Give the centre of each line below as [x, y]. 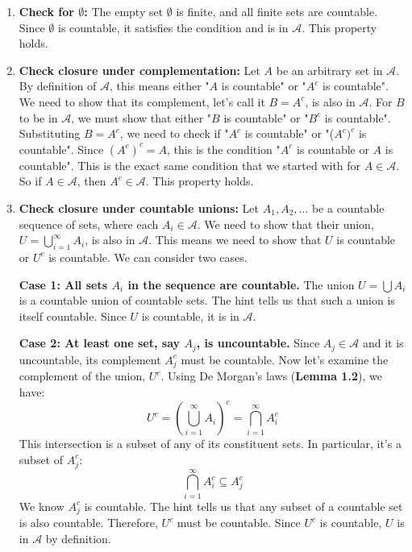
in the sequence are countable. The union [241, 284]
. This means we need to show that [235, 240]
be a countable [348, 208]
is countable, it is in [190, 315]
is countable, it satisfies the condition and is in [173, 27]
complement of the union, [82, 376]
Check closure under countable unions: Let [139, 208]
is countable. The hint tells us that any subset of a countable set [243, 506]
